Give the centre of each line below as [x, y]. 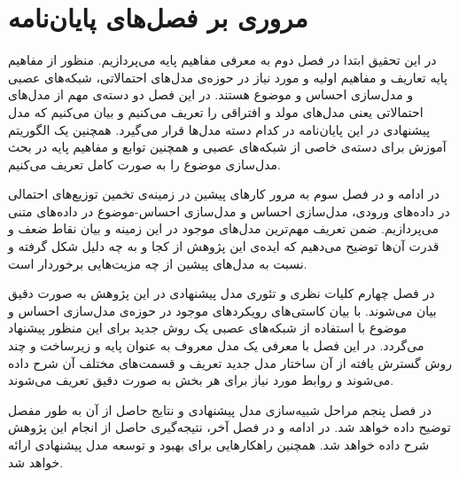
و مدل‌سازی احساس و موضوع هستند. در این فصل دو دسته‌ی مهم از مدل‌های [211, 94]
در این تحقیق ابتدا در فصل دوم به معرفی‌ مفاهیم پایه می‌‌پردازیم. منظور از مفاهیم [222, 60]
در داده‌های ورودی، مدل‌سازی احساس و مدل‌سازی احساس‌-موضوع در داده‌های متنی [229, 211]
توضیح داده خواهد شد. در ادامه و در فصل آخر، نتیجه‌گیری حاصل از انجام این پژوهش [229, 427]
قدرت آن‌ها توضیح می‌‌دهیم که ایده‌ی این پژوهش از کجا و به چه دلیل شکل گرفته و [224, 246]
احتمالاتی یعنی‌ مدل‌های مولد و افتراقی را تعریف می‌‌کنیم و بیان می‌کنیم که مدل [216, 111]
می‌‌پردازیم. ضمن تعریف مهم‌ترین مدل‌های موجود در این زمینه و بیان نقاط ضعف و [223, 228]
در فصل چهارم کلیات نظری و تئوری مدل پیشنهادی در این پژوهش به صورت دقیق [222, 293]
